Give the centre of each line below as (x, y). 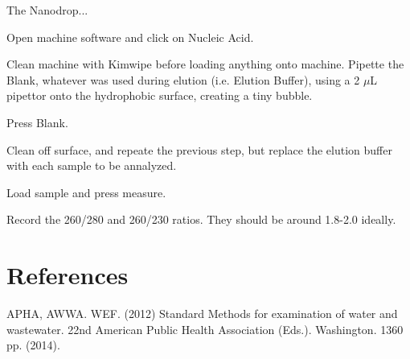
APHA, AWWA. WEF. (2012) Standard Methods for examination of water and (202, 314)
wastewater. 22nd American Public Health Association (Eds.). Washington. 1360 (205, 329)
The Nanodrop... (47, 10)
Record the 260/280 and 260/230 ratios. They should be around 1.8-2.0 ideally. (201, 219)
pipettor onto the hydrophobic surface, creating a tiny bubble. (160, 95)
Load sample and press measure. (86, 192)
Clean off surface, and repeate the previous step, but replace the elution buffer (199, 149)
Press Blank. (37, 122)
